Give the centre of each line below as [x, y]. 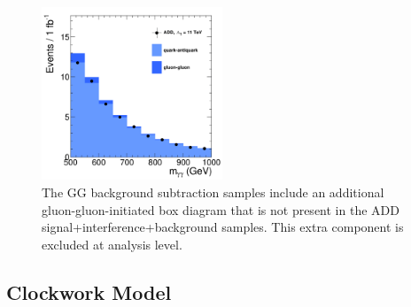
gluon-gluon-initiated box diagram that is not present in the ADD [221, 209]
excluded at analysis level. [112, 244]
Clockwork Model [89, 292]
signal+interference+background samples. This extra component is [223, 227]
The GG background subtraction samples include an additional [213, 192]
